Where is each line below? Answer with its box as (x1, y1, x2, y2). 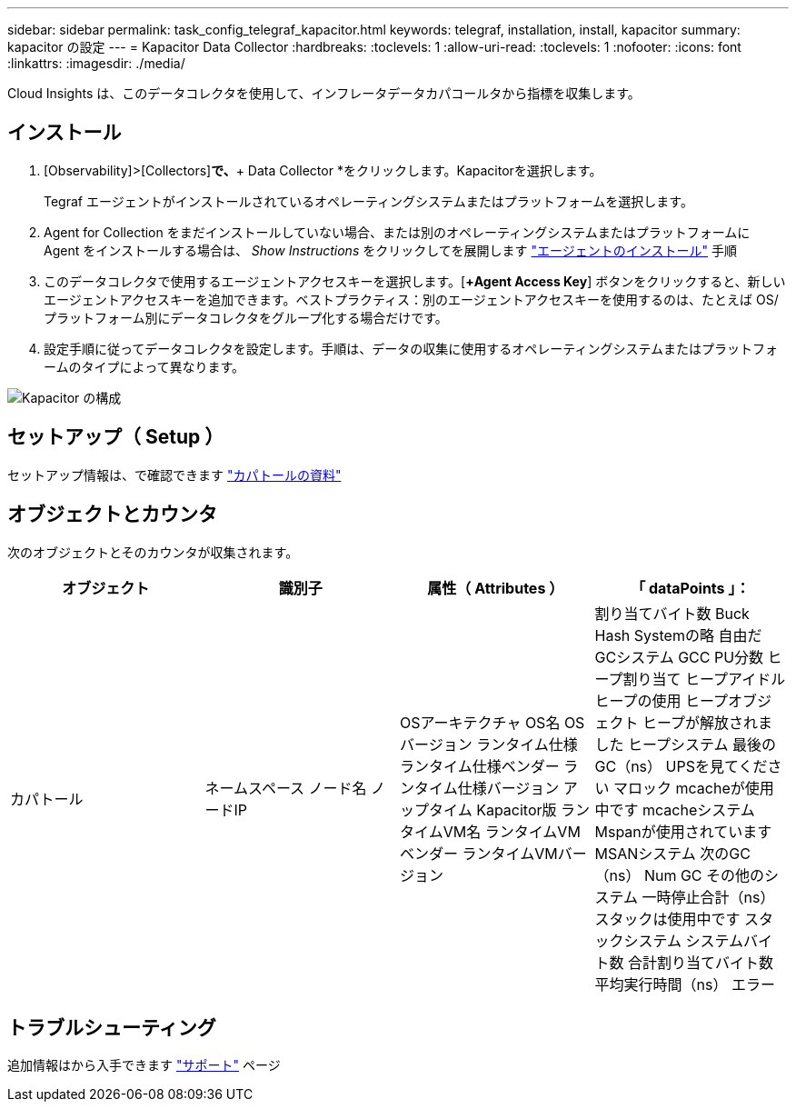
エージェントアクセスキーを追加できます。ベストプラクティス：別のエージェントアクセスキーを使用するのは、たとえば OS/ (44, 291, 779, 307)
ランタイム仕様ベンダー (400, 756, 560, 775)
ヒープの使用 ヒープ (594, 691, 729, 710)
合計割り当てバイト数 (628, 953, 774, 972)
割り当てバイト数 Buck (594, 604, 750, 623)
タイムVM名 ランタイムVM (400, 822, 581, 841)
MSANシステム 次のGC (594, 844, 751, 863)
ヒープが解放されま (642, 713, 773, 732)
